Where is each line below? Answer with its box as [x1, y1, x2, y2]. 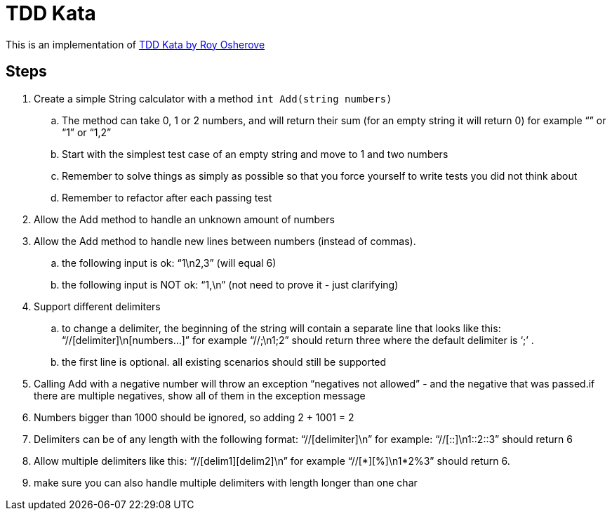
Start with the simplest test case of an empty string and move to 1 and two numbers [62, 147, 448, 160]
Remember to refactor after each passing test [62, 191, 272, 204]
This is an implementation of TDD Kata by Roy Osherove [6, 38, 265, 51]
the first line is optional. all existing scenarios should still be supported [62, 355, 387, 368]
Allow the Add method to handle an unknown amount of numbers [34, 213, 335, 225]
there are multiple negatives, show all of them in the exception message [34, 389, 366, 402]
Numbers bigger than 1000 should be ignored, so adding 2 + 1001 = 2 [34, 411, 354, 423]
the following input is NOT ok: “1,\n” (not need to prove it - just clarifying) [62, 278, 399, 291]
